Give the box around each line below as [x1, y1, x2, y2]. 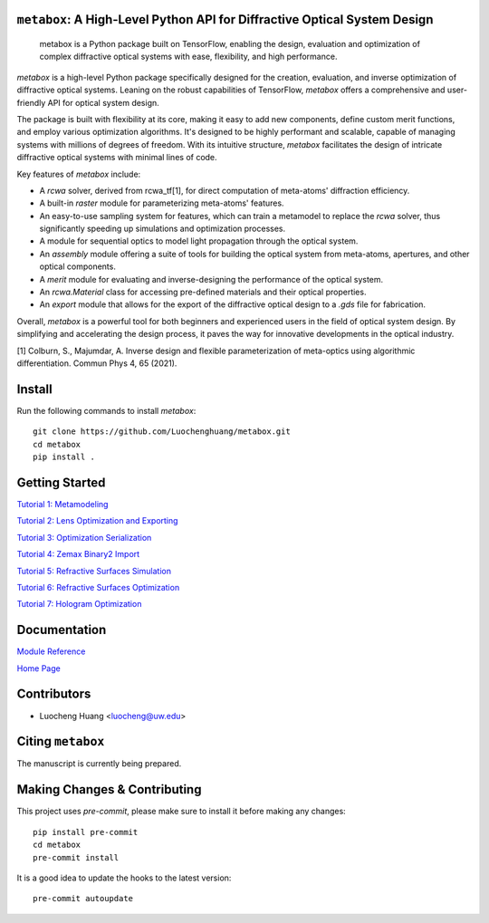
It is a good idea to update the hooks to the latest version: [16, 872, 232, 883]
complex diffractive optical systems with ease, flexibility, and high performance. [39, 51, 338, 62]
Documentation [16, 622, 107, 638]
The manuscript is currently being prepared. [16, 758, 182, 769]
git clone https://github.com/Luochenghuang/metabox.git [33, 427, 292, 437]
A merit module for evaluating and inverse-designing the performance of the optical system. [39, 274, 384, 284]
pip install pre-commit [33, 827, 139, 837]
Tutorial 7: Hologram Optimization [16, 599, 142, 610]
